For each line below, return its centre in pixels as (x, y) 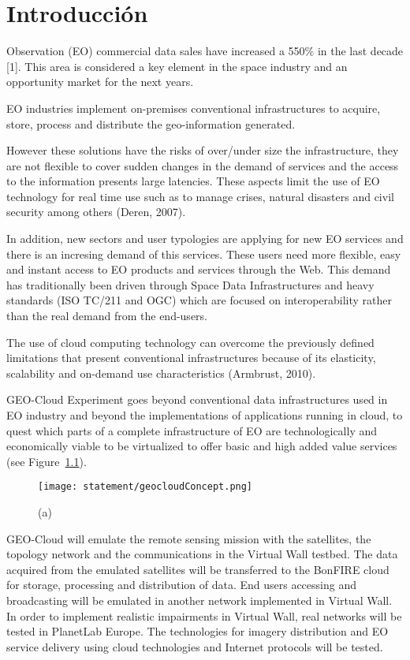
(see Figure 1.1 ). (47, 461)
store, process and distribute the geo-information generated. (151, 123)
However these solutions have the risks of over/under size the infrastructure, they (203, 150)
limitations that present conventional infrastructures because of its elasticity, (191, 358)
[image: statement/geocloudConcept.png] (145, 487)
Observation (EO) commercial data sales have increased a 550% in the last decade (205, 51)
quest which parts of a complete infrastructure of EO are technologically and (192, 430)
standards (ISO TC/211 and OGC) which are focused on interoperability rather (199, 300)
